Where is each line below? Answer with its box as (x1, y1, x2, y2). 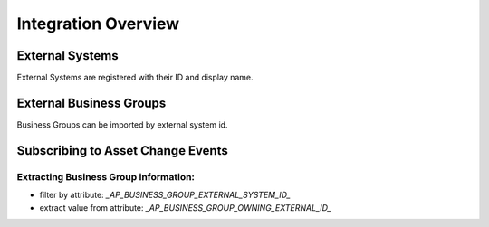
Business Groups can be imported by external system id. (16, 118, 228, 130)
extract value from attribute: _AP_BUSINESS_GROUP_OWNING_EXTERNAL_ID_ (39, 202, 331, 213)
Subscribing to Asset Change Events (16, 143, 228, 158)
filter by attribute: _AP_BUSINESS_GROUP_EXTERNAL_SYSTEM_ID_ (39, 190, 292, 201)
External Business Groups (16, 95, 167, 110)
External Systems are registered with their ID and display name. (16, 72, 254, 83)
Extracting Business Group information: (16, 170, 195, 183)
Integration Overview (16, 14, 180, 33)
